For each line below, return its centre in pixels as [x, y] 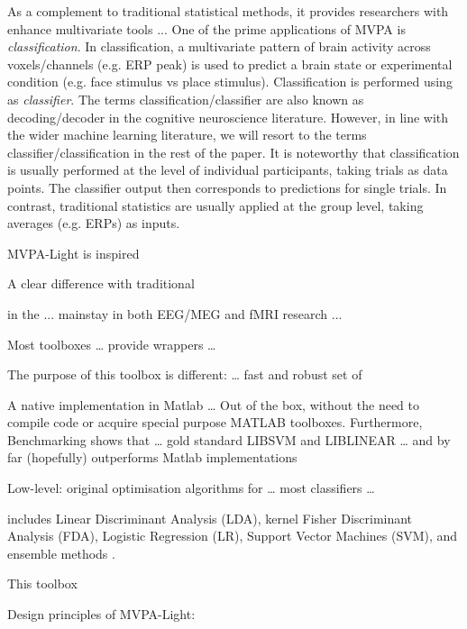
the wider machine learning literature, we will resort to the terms [187, 135]
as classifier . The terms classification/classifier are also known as [186, 99]
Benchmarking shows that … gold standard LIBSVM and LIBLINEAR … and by [229, 439]
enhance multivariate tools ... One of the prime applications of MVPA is [206, 28]
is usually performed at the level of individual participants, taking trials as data [228, 170]
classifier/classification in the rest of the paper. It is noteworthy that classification [233, 152]
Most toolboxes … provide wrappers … [112, 344]
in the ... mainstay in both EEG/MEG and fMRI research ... [175, 313]
